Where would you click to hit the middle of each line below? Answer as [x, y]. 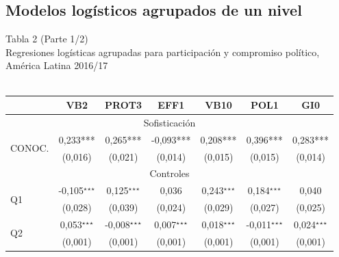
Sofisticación [169, 122]
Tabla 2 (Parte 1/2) [47, 39]
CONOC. [30, 148]
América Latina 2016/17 [57, 65]
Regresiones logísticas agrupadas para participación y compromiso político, [163, 52]
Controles [169, 173]
